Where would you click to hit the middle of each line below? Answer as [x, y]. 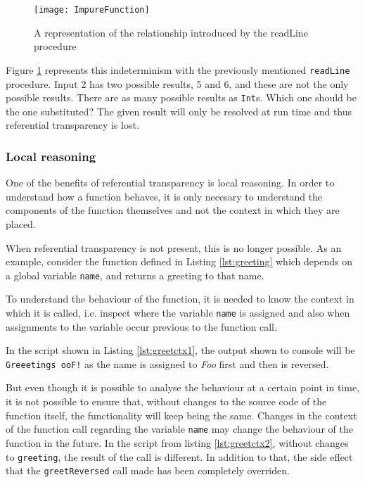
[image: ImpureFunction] [92, 10]
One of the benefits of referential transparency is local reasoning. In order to [170, 183]
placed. [21, 223]
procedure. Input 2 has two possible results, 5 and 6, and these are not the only [177, 83]
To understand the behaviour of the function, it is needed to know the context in [180, 299]
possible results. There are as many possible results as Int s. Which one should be [181, 97]
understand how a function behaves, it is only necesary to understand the [164, 196]
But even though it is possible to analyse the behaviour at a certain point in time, [183, 387]
